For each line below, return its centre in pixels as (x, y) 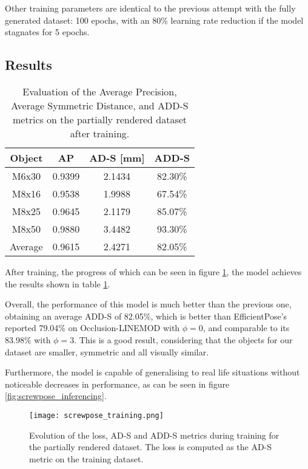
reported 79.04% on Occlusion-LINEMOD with (92, 328)
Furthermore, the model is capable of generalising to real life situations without (152, 372)
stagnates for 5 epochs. (47, 32)
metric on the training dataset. (86, 458)
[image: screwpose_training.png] (96, 415)
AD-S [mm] (117, 157)
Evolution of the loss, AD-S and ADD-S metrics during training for (154, 435)
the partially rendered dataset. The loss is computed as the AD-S (151, 447)
